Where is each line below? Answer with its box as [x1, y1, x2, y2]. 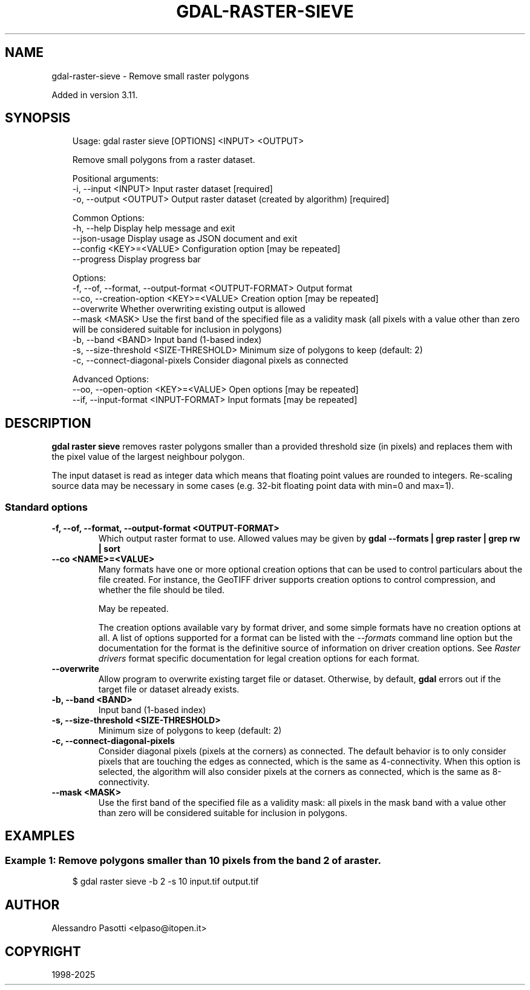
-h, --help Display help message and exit [72, 223, 235, 234]
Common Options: [72, 213, 145, 224]
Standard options [5, 500, 88, 513]
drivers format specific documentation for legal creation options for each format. [98, 653, 420, 664]
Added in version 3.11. [51, 89, 138, 100]
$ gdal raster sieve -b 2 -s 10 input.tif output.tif [72, 876, 259, 887]
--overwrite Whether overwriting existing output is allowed [72, 304, 306, 314]
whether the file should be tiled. [98, 585, 224, 596]
